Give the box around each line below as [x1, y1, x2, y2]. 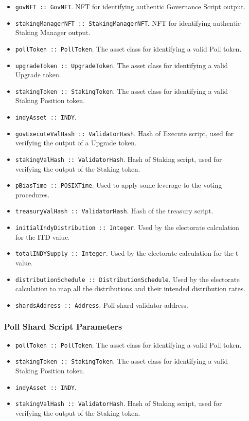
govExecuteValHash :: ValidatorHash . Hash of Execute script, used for [15, 128, 234, 138]
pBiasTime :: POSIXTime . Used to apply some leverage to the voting [15, 180, 222, 190]
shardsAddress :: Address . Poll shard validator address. [15, 299, 188, 310]
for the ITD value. [15, 231, 70, 242]
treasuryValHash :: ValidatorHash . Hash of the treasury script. [15, 206, 213, 216]
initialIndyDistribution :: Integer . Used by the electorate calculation [15, 222, 239, 232]
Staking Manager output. [15, 27, 90, 37]
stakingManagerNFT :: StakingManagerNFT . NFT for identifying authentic [15, 18, 241, 28]
